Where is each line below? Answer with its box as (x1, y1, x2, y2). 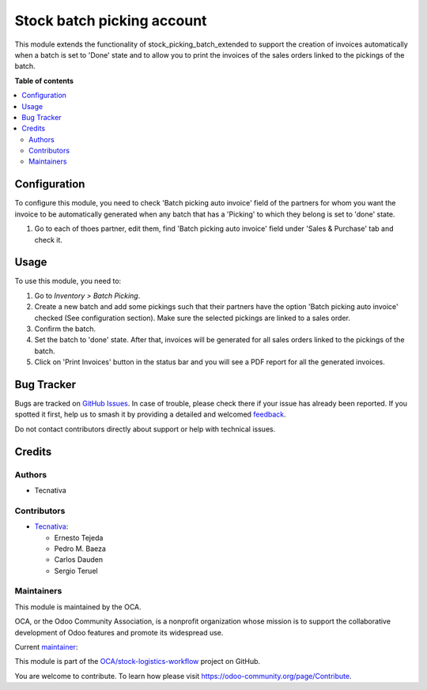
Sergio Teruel (54, 566, 98, 575)
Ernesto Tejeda (54, 533, 104, 542)
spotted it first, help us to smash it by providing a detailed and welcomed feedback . (14, 409, 286, 419)
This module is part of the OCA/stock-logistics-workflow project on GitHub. (14, 657, 261, 666)
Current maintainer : (14, 643, 78, 652)
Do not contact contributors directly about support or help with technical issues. (14, 424, 276, 434)
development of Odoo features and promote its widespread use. (14, 628, 224, 637)
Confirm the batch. (34, 324, 96, 334)
